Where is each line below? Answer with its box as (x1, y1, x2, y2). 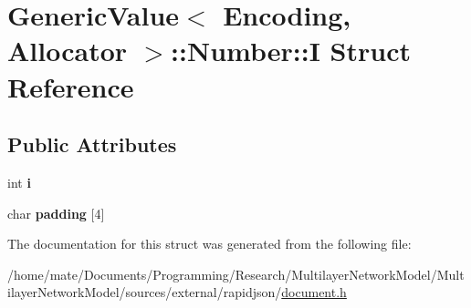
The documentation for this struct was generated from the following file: (7, 234, 412, 253)
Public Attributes (7, 130, 177, 159)
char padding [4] (7, 203, 105, 222)
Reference (7, 67, 134, 105)
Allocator (7, 32, 128, 69)
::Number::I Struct (171, 32, 411, 69)
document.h (281, 282, 347, 302)
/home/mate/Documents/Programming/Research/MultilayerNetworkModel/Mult (7, 264, 465, 283)
